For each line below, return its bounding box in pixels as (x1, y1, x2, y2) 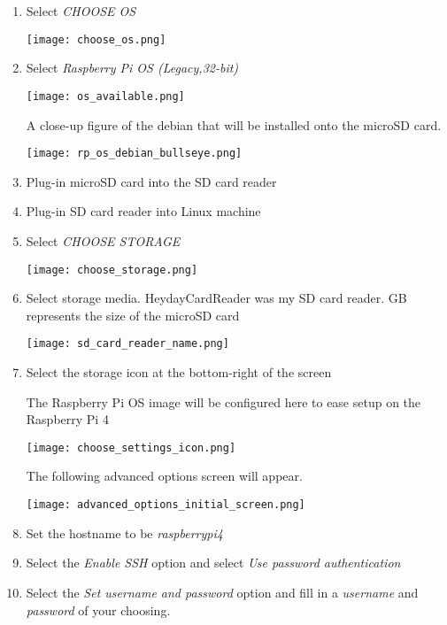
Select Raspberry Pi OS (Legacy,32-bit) (26, 58, 239, 77)
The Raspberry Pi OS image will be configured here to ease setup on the (26, 392, 421, 411)
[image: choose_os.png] (26, 33, 166, 46)
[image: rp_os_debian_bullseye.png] (26, 147, 243, 160)
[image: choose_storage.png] (26, 263, 198, 276)
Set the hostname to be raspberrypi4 (26, 523, 223, 542)
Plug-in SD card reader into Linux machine (26, 202, 261, 220)
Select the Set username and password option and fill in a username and (26, 583, 419, 601)
